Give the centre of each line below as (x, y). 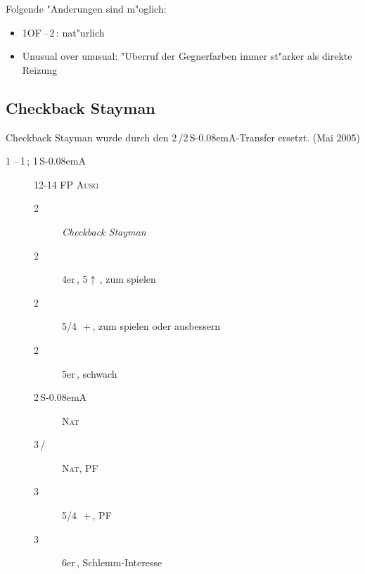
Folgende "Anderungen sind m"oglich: (86, 8)
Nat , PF (80, 467)
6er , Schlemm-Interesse (112, 562)
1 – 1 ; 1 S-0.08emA (46, 161)
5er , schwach (90, 373)
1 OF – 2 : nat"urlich (63, 32)
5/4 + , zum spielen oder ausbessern (141, 326)
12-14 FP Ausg (66, 184)
